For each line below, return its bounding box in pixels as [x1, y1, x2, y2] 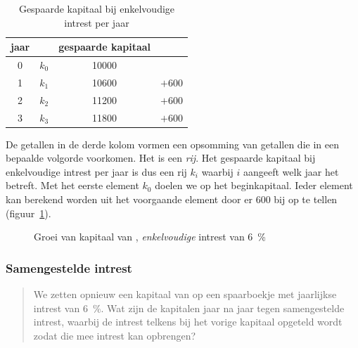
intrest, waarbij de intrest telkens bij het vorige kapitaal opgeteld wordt [33, 314, 343, 329]
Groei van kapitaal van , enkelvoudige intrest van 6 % [34, 229, 267, 244]
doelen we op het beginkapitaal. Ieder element [155, 178, 353, 193]
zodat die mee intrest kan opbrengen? [33, 328, 196, 342]
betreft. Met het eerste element [6, 178, 139, 193]
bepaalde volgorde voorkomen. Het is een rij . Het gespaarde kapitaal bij [6, 150, 316, 165]
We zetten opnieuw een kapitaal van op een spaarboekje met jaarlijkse [33, 287, 337, 302]
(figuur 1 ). [6, 205, 51, 220]
